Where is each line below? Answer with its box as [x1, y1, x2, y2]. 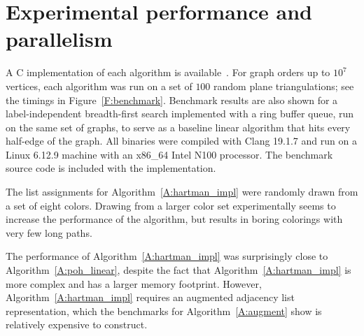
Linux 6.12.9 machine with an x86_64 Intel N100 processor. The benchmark [6, 147, 333, 161]
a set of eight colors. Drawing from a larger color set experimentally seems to [6, 198, 336, 212]
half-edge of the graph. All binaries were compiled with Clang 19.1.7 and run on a [6, 133, 357, 148]
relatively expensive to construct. [6, 317, 148, 332]
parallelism [6, 24, 113, 53]
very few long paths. [6, 225, 92, 240]
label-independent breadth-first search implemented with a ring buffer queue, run [6, 106, 354, 121]
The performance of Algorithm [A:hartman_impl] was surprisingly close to [6, 249, 328, 263]
